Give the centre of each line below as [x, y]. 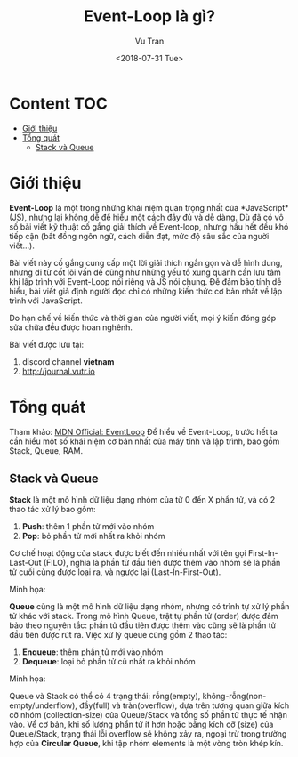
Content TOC [59, 103]
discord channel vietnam [68, 361]
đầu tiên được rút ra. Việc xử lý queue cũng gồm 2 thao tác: [118, 635]
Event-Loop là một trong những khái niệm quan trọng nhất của [124, 207]
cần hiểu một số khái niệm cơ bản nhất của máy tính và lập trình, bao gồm [145, 441]
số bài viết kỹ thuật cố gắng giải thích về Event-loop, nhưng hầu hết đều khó [149, 226]
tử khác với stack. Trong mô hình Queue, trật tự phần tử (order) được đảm [144, 616]
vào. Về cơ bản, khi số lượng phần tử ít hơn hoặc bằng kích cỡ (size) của [141, 725]
